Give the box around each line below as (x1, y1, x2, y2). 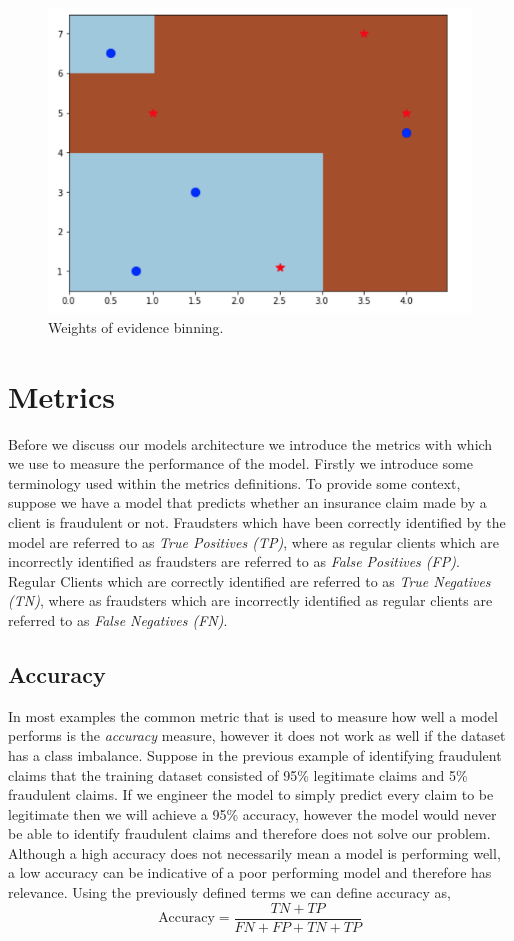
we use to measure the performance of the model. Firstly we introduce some (8, 453, 473, 474)
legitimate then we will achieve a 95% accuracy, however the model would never (8, 803, 497, 824)
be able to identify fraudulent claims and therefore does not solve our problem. (8, 823, 491, 844)
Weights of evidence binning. (48, 316, 224, 337)
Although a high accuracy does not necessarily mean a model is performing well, (8, 842, 501, 863)
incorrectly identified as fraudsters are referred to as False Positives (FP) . (8, 551, 460, 572)
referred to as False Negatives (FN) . (8, 609, 228, 630)
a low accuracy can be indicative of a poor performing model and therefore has (8, 862, 492, 883)
